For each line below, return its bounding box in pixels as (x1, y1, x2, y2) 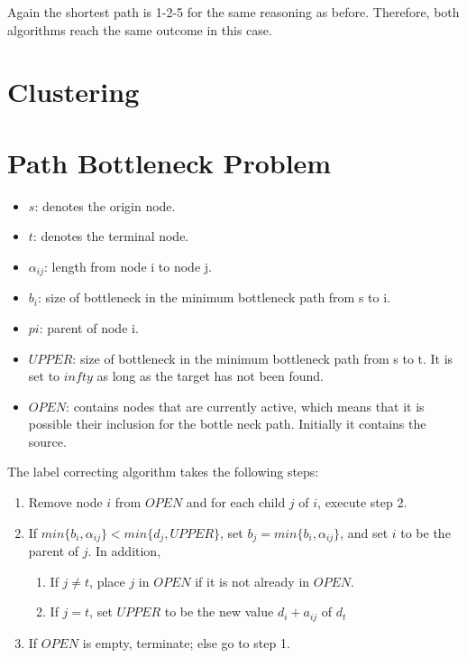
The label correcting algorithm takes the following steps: (7, 462, 319, 481)
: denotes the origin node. (34, 196, 176, 215)
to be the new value (164, 602, 274, 621)
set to (28, 366, 60, 385)
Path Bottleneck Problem (7, 144, 332, 181)
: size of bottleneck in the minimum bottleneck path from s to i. (37, 288, 390, 307)
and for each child (186, 493, 286, 512)
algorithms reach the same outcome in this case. (7, 20, 272, 39)
